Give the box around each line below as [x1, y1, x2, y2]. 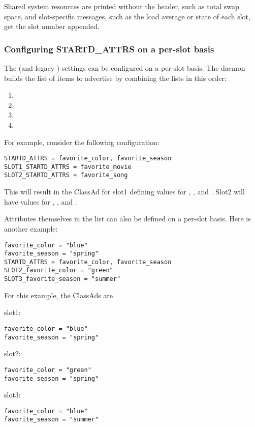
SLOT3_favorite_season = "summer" [4, 275, 121, 283]
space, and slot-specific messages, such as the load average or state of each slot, [4, 11, 250, 21]
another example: [4, 223, 58, 234]
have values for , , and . [4, 196, 77, 207]
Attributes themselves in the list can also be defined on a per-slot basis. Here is [4, 213, 251, 224]
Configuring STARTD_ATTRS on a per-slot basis [4, 42, 214, 55]
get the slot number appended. [4, 21, 100, 32]
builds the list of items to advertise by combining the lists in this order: [4, 72, 227, 83]
